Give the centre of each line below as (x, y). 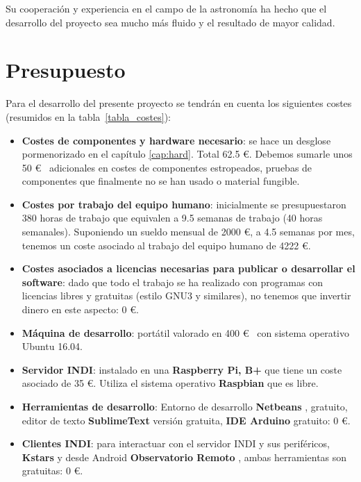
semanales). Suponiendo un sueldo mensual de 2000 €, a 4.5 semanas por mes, (188, 232)
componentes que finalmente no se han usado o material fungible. (161, 181)
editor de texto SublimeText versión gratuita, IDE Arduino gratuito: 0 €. (186, 420)
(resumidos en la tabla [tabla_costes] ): (88, 116)
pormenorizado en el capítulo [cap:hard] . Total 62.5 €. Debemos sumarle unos (187, 154)
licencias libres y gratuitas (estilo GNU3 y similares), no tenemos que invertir (186, 296)
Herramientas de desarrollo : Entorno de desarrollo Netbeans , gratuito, (185, 406)
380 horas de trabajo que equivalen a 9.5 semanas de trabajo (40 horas (172, 218)
